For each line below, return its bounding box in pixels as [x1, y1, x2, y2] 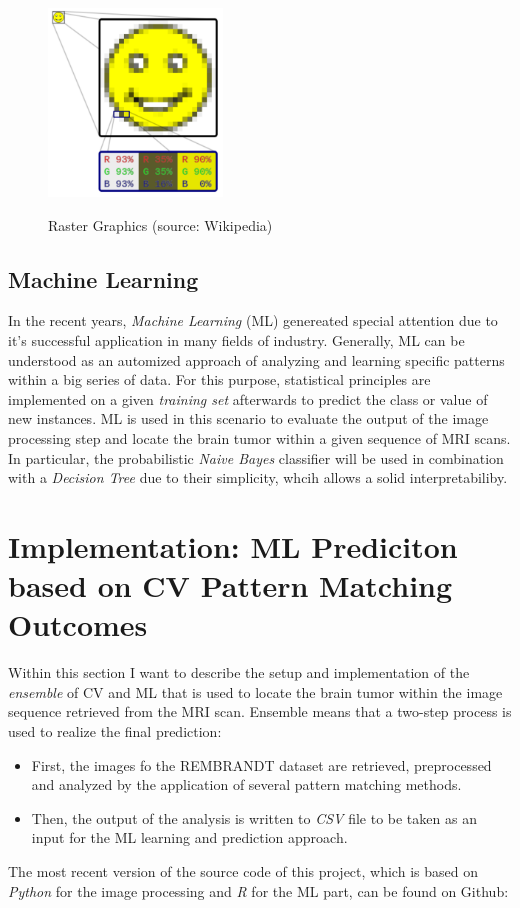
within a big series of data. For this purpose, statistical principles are [8, 369, 431, 390]
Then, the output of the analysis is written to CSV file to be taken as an [31, 807, 477, 828]
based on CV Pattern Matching [8, 565, 453, 606]
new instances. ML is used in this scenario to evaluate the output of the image [8, 408, 489, 429]
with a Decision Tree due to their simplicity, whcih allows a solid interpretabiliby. [8, 467, 508, 488]
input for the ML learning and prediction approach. [31, 827, 348, 848]
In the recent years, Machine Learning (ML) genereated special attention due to [8, 310, 498, 331]
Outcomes [8, 604, 148, 645]
